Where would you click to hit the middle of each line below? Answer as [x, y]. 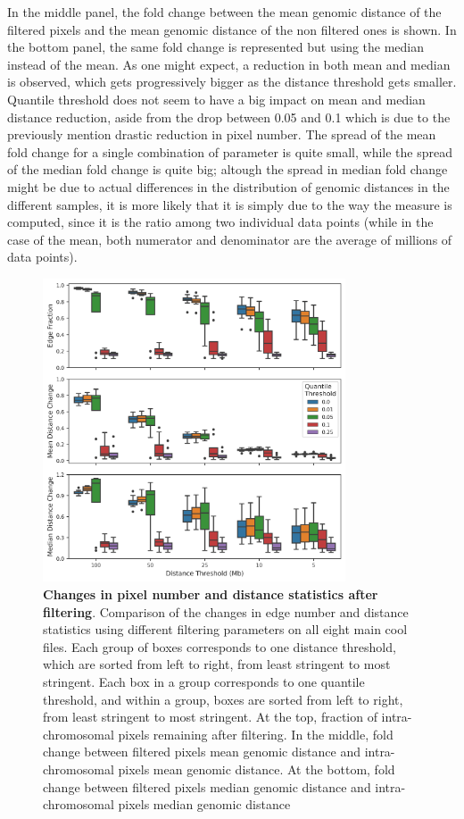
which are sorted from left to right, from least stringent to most [217, 664]
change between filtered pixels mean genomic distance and [202, 752]
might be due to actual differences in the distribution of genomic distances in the [228, 186]
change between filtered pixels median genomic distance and [207, 786]
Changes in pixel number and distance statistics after [211, 594]
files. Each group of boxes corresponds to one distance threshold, [220, 646]
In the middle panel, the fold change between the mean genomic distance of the [224, 12]
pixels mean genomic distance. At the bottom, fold [257, 769]
